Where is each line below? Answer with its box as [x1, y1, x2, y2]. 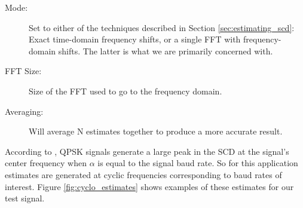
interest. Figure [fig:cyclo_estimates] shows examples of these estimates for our [5, 180, 294, 192]
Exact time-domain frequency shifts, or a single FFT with [29, 33, 241, 45]
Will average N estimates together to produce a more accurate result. [29, 125, 283, 137]
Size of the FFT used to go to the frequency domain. [29, 84, 222, 97]
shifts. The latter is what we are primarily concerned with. [58, 44, 273, 57]
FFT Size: [5, 65, 42, 77]
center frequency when [5, 157, 87, 169]
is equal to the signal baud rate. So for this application [97, 157, 298, 169]
